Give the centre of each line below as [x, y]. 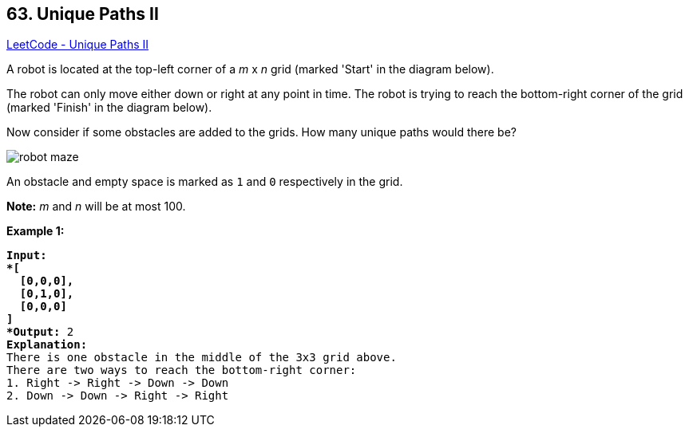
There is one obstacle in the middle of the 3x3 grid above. [202, 358]
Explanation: [47, 345]
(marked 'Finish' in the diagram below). [109, 108]
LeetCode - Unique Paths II [78, 45]
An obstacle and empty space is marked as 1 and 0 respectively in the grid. [205, 182]
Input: [27, 256]
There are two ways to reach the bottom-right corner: [182, 370]
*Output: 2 [40, 332]
